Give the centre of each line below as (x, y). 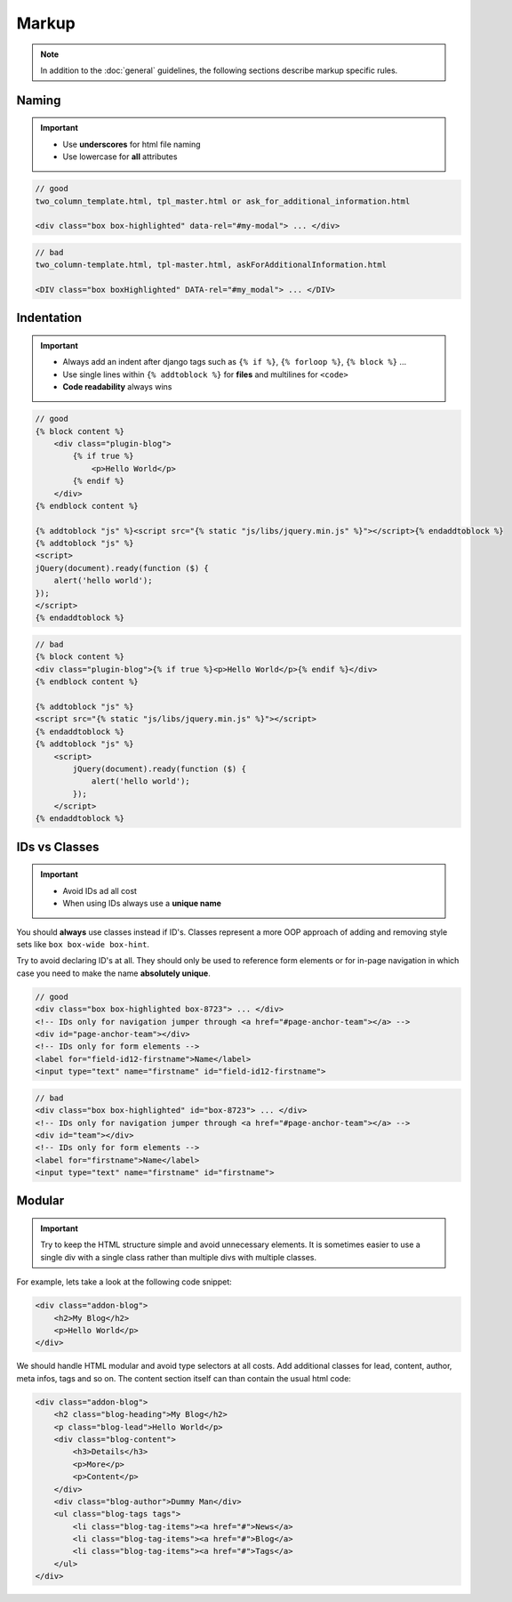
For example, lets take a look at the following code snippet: (124, 1282)
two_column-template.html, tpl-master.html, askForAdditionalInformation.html (211, 265)
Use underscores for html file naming (132, 144)
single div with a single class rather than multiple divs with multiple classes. (179, 1257)
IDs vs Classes (58, 846)
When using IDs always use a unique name (142, 904)
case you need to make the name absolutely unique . (113, 973)
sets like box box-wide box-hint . (83, 945)
